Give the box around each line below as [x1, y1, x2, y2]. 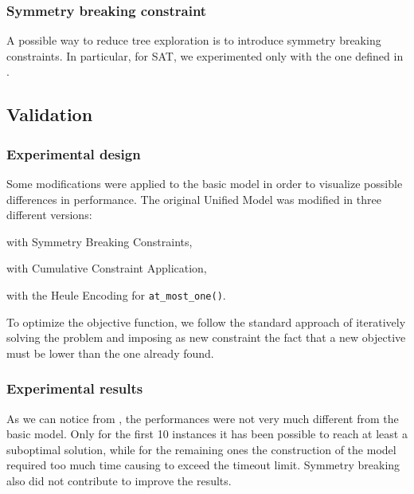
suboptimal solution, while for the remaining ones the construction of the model [6, 441, 396, 457]
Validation [6, 102, 93, 127]
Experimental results [6, 378, 143, 398]
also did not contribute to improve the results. [6, 472, 232, 488]
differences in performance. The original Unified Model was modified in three [6, 190, 381, 207]
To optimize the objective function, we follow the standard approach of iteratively [6, 313, 406, 330]
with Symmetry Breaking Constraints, [6, 233, 193, 249]
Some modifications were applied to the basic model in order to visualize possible [6, 175, 403, 191]
